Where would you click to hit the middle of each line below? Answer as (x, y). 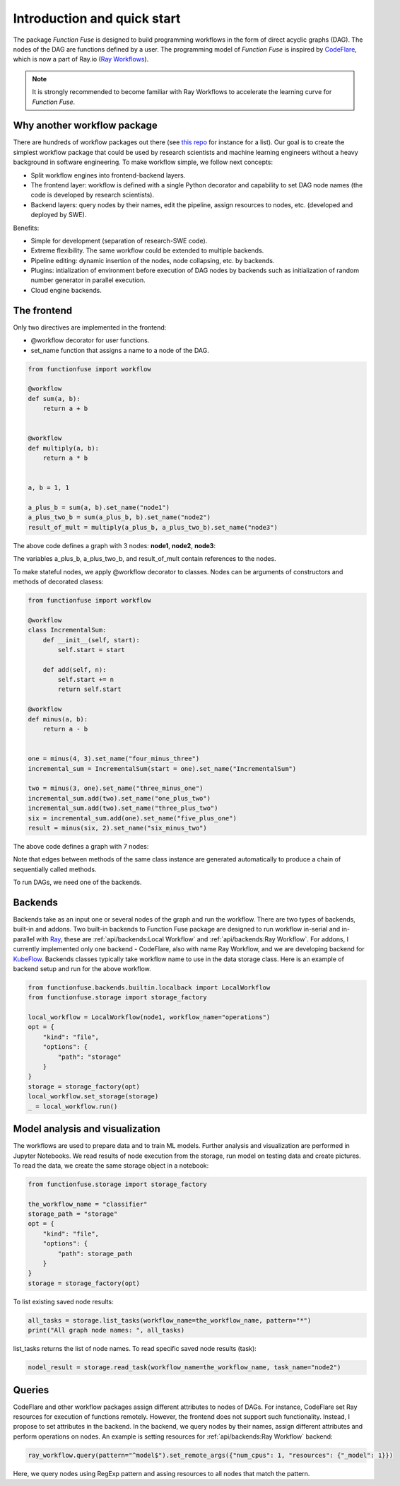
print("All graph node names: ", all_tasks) (106, 1330)
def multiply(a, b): (63, 448)
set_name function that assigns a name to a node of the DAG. (120, 350)
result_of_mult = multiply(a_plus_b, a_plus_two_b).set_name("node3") (153, 527)
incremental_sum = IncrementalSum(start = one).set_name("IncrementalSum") (162, 768)
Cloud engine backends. (66, 290)
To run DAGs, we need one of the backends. (77, 882)
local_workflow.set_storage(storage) (93, 1097)
